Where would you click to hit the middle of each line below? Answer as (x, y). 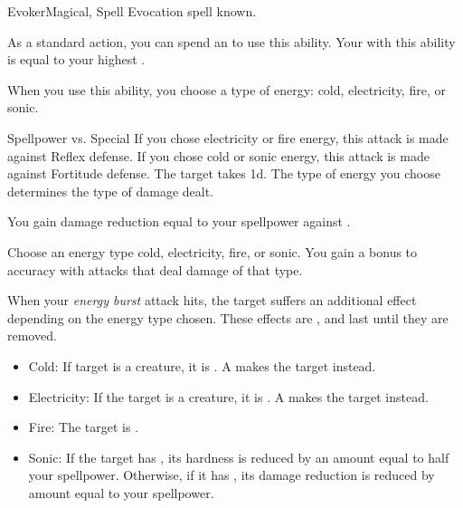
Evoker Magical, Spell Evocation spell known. (132, 11)
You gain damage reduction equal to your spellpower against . (179, 221)
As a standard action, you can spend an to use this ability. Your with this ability (231, 41)
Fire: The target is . (84, 427)
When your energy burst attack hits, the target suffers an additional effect (212, 300)
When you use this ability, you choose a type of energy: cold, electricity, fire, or (227, 89)
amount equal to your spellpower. (121, 492)
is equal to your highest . (76, 59)
